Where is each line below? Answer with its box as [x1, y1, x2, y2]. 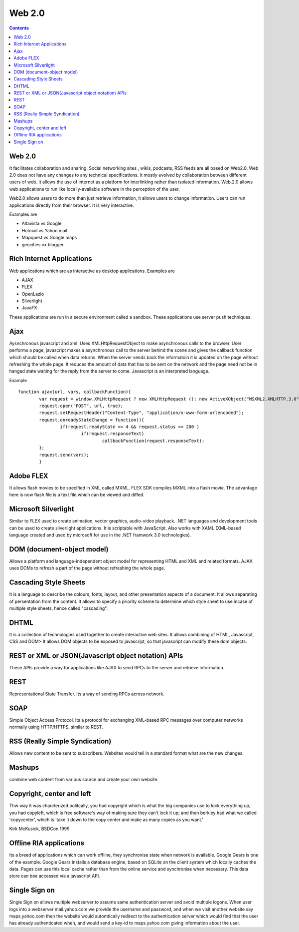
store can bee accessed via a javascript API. [9, 873, 101, 879]
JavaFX [21, 305, 37, 311]
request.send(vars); [39, 452, 89, 458]
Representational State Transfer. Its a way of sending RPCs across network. [9, 691, 164, 697]
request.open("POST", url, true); [39, 403, 124, 409]
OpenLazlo [21, 291, 44, 297]
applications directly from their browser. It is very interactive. [9, 202, 134, 208]
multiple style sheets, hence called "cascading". [9, 605, 108, 611]
